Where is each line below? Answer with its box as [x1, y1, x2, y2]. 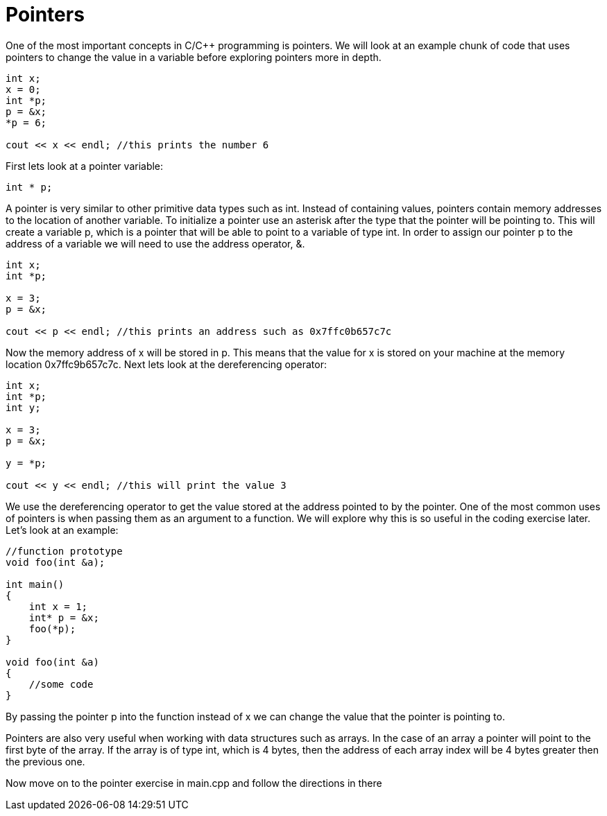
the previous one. [6, 755, 85, 767]
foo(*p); [28, 623, 76, 634]
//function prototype [6, 545, 123, 557]
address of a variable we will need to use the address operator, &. [6, 237, 305, 250]
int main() [6, 578, 65, 590]
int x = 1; [28, 600, 88, 612]
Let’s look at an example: [6, 523, 119, 536]
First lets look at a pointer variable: [6, 159, 164, 172]
